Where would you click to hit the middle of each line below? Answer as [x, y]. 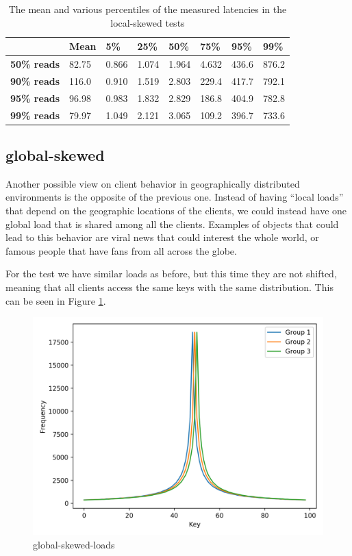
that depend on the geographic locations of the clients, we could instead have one [176, 211]
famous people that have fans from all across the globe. [121, 250]
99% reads [35, 115]
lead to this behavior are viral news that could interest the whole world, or [162, 237]
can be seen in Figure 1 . [56, 300]
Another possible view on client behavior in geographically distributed [153, 183]
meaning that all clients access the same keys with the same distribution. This [169, 287]
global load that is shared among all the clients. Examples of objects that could [172, 224]
